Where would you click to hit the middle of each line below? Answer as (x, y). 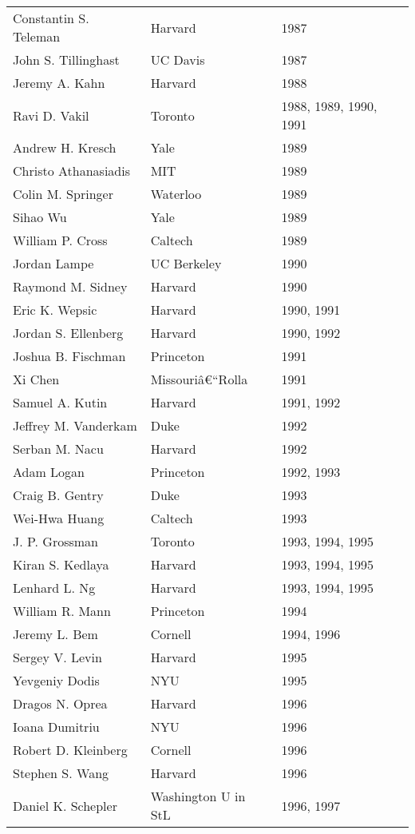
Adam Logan (49, 472)
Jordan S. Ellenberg (68, 333)
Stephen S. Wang (61, 773)
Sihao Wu (40, 217)
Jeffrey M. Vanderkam (75, 425)
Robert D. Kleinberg (70, 750)
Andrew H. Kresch (65, 147)
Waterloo (176, 194)
